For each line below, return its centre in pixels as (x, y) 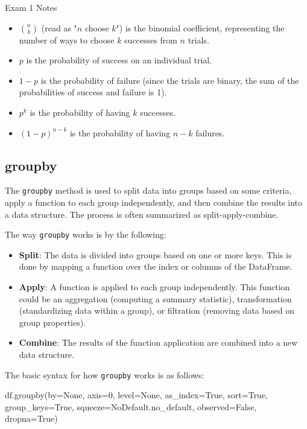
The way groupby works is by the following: (86, 234)
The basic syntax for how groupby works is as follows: (105, 374)
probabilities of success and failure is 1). (93, 92)
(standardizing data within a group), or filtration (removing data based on (157, 310)
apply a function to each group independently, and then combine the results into (154, 202)
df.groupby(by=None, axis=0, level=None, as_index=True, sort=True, (137, 395)
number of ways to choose (67, 40)
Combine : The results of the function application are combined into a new (158, 342)
